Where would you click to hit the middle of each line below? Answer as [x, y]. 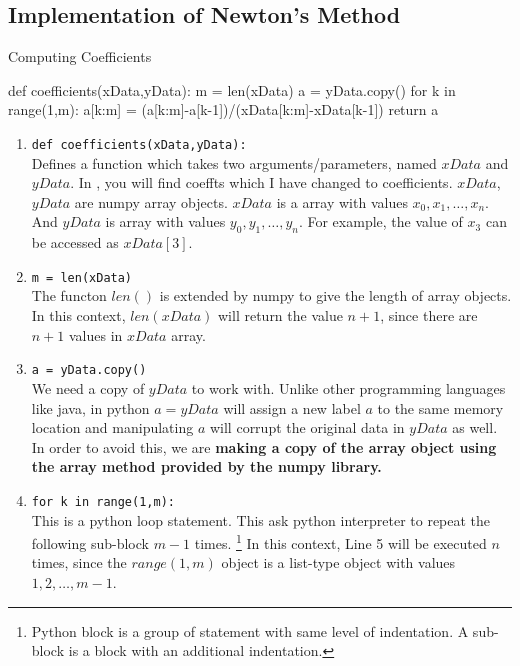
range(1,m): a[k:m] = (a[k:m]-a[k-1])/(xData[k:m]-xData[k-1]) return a [223, 109]
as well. [475, 427]
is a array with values [342, 201]
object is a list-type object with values [338, 562]
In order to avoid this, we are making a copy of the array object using [264, 446]
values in [95, 334]
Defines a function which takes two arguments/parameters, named [234, 162]
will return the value [280, 315]
